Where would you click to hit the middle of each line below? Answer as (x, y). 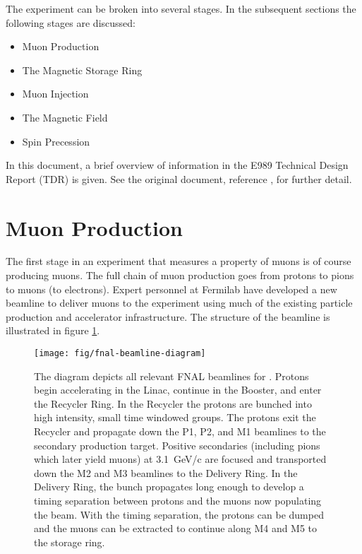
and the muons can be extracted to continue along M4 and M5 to (176, 528)
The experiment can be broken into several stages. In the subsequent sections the (181, 8)
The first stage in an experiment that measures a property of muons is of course (179, 261)
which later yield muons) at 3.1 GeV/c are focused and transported (180, 459)
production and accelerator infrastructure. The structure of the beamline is (168, 316)
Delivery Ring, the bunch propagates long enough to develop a (169, 487)
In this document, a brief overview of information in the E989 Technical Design (177, 165)
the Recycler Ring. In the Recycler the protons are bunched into (173, 403)
